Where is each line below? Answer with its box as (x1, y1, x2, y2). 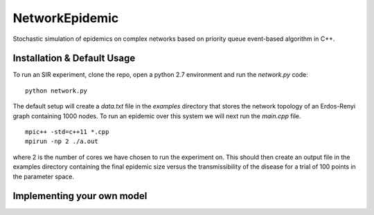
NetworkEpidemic (12, 10, 119, 26)
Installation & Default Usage (12, 53, 136, 64)
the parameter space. (12, 172, 75, 180)
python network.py (25, 86, 88, 95)
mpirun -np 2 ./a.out (25, 138, 98, 145)
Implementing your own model (12, 190, 148, 202)
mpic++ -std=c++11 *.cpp (25, 128, 109, 136)
